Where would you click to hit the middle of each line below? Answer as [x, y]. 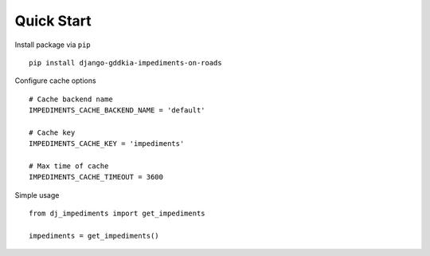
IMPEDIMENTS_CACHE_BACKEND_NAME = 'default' [117, 110]
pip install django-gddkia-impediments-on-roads [125, 63]
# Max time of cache [69, 166]
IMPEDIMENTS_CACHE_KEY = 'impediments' [107, 144]
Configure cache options [55, 81]
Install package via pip [53, 45]
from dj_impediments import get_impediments [117, 214]
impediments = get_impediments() [94, 236]
